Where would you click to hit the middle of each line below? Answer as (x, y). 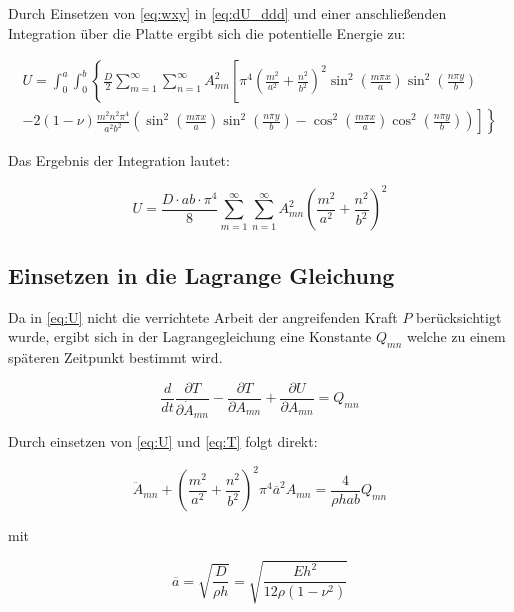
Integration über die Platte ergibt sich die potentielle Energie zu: (207, 32)
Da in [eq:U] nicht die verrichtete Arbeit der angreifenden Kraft (203, 316)
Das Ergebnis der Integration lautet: (119, 160)
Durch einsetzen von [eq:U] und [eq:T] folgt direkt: (163, 441)
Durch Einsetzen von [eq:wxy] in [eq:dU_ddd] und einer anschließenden (227, 13)
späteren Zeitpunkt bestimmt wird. (115, 356)
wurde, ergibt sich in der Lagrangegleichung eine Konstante (190, 336)
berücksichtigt (459, 316)
